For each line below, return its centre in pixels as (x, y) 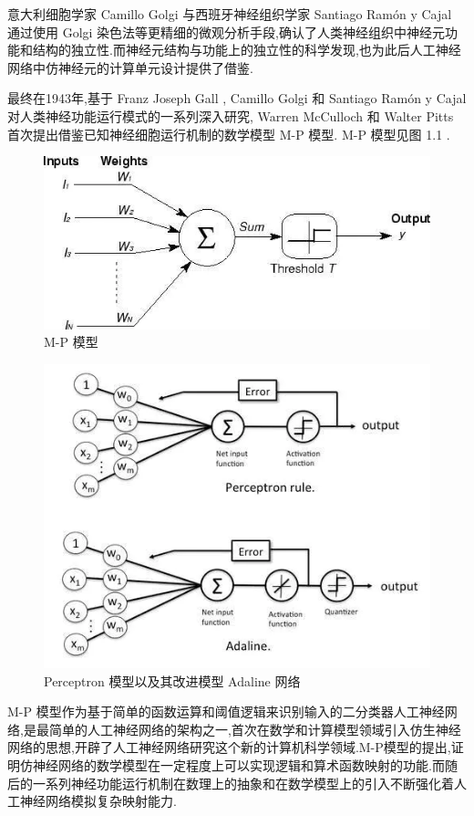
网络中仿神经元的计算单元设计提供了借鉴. (130, 67)
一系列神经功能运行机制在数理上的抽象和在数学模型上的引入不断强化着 (243, 783)
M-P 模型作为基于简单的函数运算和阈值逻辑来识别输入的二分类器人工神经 (226, 711)
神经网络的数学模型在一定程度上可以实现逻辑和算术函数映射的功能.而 (238, 765)
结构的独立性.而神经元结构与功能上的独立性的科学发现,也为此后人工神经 (247, 50)
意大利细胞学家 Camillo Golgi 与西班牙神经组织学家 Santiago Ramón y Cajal (230, 14)
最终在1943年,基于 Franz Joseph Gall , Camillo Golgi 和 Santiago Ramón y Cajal (237, 98)
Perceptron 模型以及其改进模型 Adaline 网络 (172, 680)
